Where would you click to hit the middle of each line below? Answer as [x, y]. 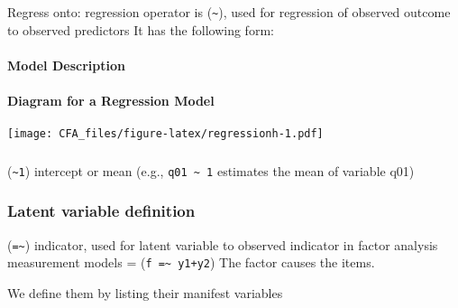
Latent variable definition [101, 211]
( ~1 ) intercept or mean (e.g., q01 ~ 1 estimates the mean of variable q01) [211, 170]
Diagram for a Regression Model [111, 101]
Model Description [66, 65]
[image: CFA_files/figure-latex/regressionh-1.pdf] [165, 134]
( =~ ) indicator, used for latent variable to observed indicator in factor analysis [223, 244]
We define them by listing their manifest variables [145, 293]
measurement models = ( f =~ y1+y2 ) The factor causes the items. [191, 262]
